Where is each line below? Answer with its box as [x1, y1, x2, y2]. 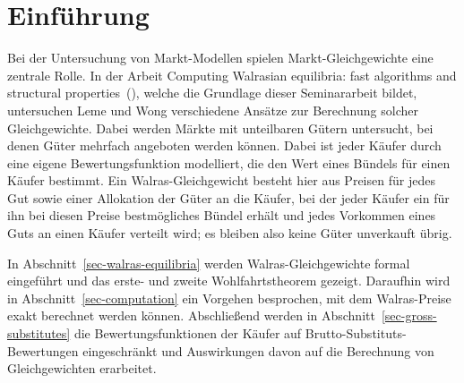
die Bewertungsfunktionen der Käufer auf [73, 324, 302, 343]
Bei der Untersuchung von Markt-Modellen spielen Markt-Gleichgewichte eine [7, 48, 434, 67]
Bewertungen [7, 341, 79, 360]
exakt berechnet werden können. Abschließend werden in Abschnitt [7, 306, 375, 325]
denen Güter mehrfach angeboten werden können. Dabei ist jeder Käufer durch [7, 136, 442, 155]
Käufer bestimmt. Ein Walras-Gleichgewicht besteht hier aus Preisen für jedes [7, 171, 435, 190]
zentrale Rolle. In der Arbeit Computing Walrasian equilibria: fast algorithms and [7, 65, 457, 84]
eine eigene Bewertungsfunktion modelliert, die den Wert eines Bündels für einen [7, 153, 451, 172]
